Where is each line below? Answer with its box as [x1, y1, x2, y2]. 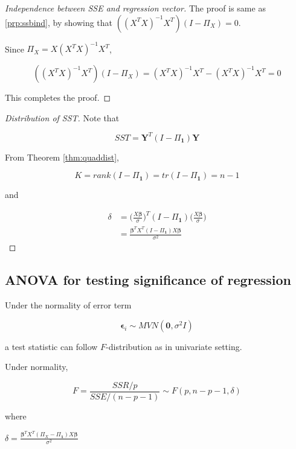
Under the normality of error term [5, 299, 132, 311]
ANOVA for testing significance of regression [5, 270, 291, 289]
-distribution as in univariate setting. [106, 340, 242, 352]
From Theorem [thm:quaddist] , [5, 150, 120, 163]
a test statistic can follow [5, 340, 98, 352]
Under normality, [5, 360, 68, 373]
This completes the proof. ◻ [5, 91, 111, 104]
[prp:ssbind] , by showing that [5, 16, 113, 28]
